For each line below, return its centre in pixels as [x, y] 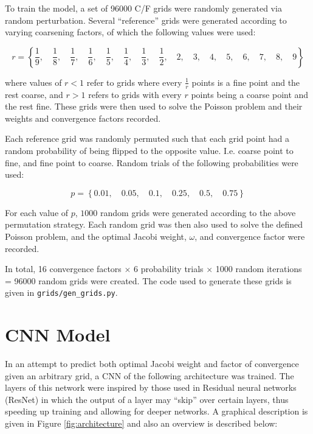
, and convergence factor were [250, 236]
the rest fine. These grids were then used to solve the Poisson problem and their [154, 106]
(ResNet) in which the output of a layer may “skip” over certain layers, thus [147, 399]
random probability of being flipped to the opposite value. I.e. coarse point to [149, 150]
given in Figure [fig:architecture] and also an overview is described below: [141, 423]
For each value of [37, 212]
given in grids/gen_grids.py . [61, 292]
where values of [33, 82]
